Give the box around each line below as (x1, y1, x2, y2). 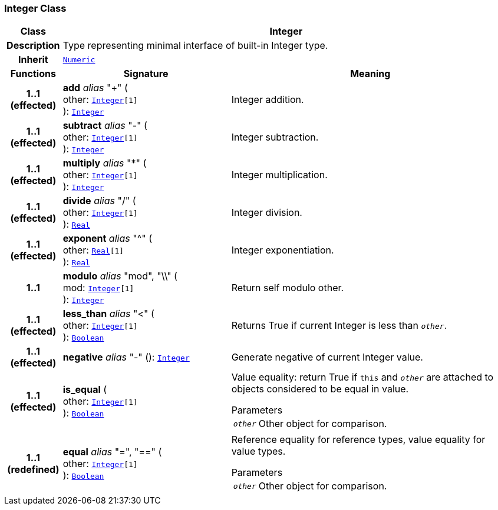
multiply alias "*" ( (62, 157, 147, 169)
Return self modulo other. (231, 282, 344, 294)
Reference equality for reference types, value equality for (231, 434, 486, 446)
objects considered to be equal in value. (231, 383, 409, 395)
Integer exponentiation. (231, 244, 334, 256)
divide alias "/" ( (62, 195, 136, 207)
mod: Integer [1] (62, 282, 134, 294)
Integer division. (231, 206, 302, 219)
